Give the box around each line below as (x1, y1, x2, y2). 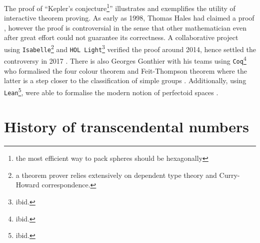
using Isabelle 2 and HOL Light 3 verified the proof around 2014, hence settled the (4, 43, 256, 54)
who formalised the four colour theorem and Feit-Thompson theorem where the (4, 65, 247, 76)
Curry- (219, 169, 240, 180)
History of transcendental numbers (4, 116, 249, 137)
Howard (15, 179, 39, 190)
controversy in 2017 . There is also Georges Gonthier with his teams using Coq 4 (4, 54, 246, 66)
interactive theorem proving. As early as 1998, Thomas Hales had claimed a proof (4, 13, 254, 23)
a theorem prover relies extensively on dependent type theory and (15, 169, 217, 180)
